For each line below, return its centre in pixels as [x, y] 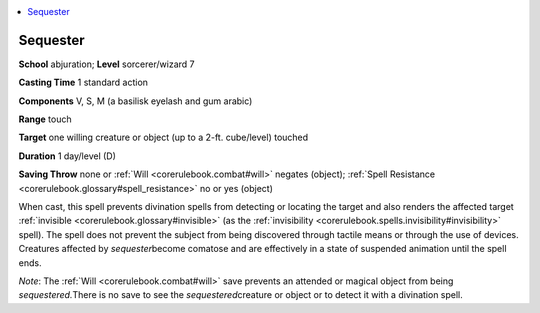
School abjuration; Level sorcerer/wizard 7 [106, 64]
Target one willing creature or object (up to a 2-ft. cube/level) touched [163, 137]
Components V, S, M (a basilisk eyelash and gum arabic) [135, 101]
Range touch [45, 119]
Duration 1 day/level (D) [67, 156]
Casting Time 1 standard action [83, 82]
